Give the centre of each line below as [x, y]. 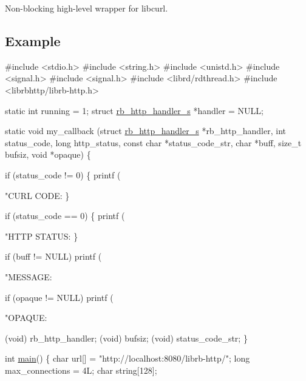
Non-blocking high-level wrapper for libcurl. [87, 8]
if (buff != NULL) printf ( [53, 256]
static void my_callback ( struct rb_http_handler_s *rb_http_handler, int [145, 131]
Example [33, 40]
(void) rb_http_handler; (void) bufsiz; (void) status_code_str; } [126, 338]
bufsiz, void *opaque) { [48, 154]
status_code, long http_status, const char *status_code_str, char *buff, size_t [153, 142]
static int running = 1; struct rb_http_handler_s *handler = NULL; [134, 110]
